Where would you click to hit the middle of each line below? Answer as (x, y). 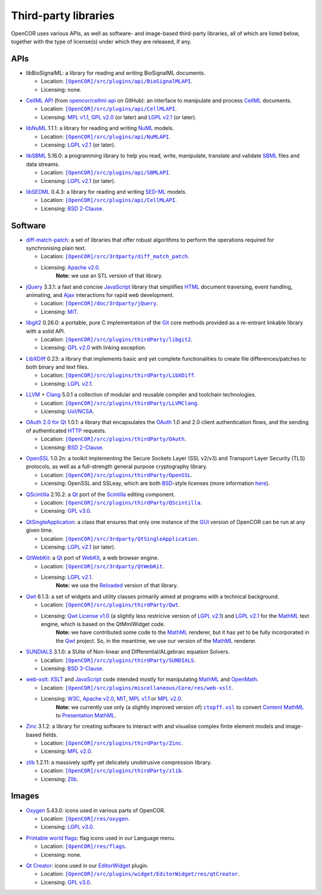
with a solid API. (46, 331)
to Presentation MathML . (86, 715)
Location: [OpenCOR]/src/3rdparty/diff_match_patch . (115, 256)
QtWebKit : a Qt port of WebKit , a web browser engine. (92, 558)
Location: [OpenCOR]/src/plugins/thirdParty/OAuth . (114, 439)
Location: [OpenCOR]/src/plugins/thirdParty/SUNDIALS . (118, 660)
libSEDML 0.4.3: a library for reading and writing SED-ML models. (106, 191)
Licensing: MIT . (60, 312)
